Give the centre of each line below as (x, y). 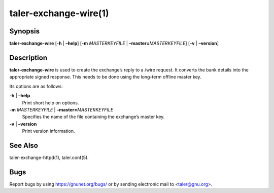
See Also (24, 145)
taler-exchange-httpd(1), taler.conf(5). (49, 158)
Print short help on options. (50, 103)
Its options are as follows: (36, 86)
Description (28, 57)
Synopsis (25, 31)
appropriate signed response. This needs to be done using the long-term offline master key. (105, 77)
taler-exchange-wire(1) (59, 13)
